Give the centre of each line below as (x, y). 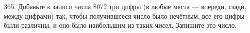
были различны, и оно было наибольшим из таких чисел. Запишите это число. (120, 25)
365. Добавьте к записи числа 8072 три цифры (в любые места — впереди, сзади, (125, 6)
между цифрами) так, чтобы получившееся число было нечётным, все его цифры (124, 16)
